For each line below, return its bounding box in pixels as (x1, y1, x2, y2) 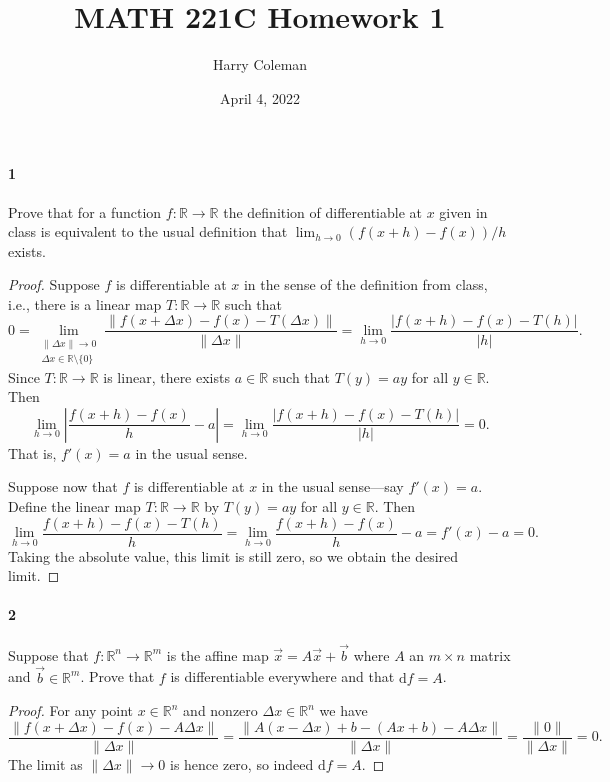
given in (439, 201, 488, 222)
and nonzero (183, 700, 258, 721)
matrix (469, 644, 511, 665)
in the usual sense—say (261, 476, 404, 497)
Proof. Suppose (8, 274, 100, 295)
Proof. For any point (8, 700, 134, 721)
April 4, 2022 (220, 87, 300, 108)
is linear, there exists (103, 366, 230, 387)
